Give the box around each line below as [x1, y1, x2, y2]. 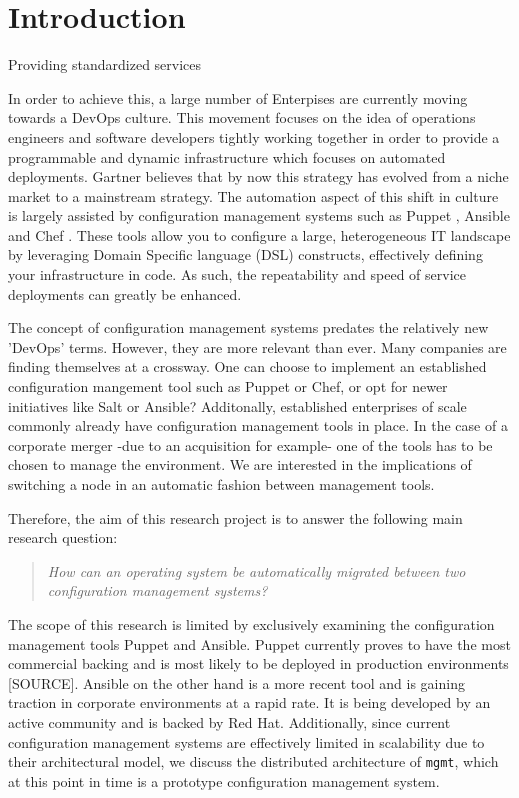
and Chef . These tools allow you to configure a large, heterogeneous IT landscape [8, 224, 511, 245]
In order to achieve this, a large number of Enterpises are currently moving [8, 87, 468, 108]
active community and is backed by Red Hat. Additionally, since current [8, 711, 451, 732]
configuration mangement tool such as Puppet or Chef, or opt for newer [8, 376, 448, 397]
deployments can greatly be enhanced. [8, 283, 242, 304]
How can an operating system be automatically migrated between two [47, 560, 466, 581]
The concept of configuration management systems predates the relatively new [8, 317, 489, 338]
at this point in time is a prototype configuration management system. [8, 770, 440, 791]
